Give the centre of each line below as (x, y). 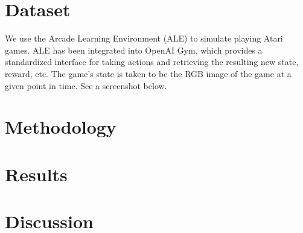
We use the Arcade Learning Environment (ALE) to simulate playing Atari (144, 38)
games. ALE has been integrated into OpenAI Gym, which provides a (134, 50)
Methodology (61, 127)
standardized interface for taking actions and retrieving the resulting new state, (152, 62)
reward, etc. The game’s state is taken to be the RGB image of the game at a (148, 73)
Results (36, 174)
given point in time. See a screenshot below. (86, 85)
